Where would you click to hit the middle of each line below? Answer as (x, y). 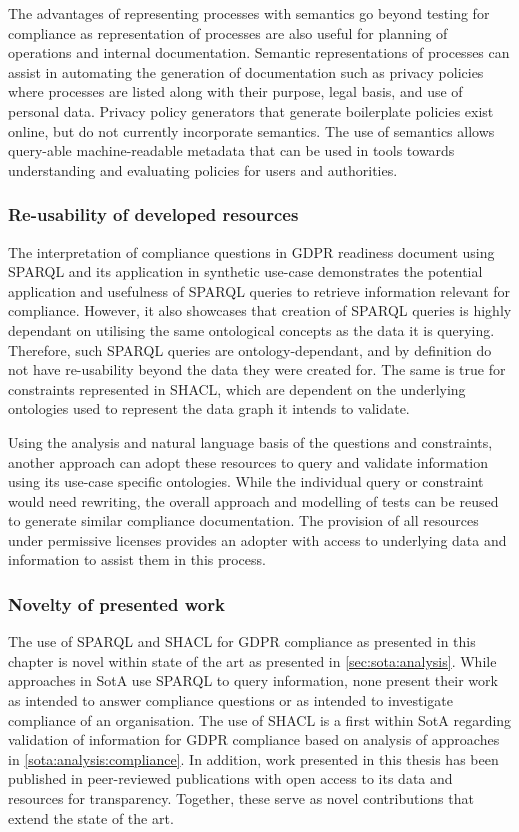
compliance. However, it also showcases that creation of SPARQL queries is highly (260, 310)
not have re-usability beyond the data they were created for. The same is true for (257, 369)
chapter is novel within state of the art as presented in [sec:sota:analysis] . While (252, 660)
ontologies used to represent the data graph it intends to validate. (209, 408)
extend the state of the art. (91, 817)
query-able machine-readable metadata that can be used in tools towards (231, 150)
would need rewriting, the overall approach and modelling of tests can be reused (253, 500)
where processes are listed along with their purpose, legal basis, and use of (235, 91)
